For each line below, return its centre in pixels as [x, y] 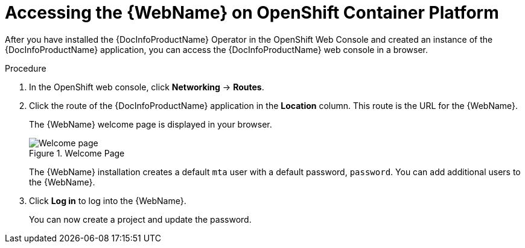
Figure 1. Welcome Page [77, 153]
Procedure [26, 68]
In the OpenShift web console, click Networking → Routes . [147, 87]
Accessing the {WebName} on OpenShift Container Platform [252, 13]
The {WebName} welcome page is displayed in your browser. [151, 124]
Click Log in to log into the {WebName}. [108, 200]
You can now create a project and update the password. [140, 219]
